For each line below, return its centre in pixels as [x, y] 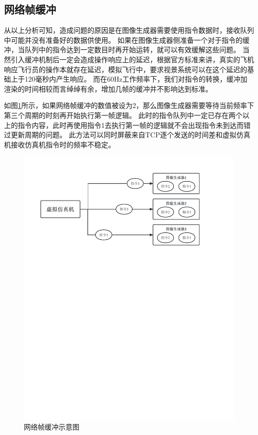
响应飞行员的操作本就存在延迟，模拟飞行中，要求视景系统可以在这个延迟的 [126, 69]
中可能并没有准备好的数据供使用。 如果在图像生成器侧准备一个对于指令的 [123, 40]
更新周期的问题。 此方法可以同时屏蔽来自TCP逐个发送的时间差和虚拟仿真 [130, 135]
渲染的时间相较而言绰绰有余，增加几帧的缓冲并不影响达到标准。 [108, 88]
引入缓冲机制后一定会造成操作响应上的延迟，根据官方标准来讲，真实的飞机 [132, 59]
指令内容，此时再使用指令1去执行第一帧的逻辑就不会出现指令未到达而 [130, 125]
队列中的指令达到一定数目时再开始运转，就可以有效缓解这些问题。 [132, 50]
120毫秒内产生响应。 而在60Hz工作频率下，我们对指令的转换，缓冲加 [136, 79]
